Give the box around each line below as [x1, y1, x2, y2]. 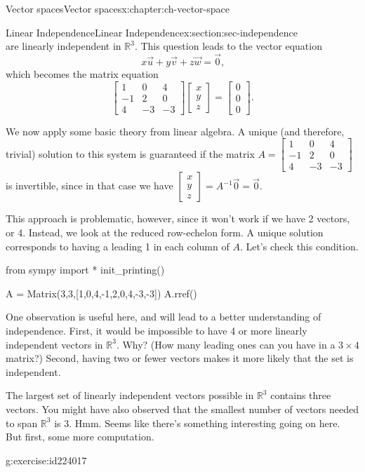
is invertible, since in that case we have [6, 178, 173, 193]
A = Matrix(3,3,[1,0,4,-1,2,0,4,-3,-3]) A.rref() [6, 285, 197, 300]
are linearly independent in [6, 39, 121, 53]
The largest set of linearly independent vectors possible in [6, 388, 254, 403]
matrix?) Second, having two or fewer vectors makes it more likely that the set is [6, 351, 354, 365]
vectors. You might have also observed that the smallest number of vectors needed [6, 401, 359, 416]
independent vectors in [6, 337, 103, 351]
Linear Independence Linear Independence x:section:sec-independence [6, 25, 298, 39]
